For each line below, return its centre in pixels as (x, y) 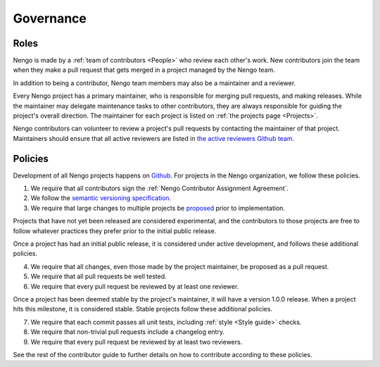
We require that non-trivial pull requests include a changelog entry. (128, 332)
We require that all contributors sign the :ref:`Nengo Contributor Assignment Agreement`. (159, 188)
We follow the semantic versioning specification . (101, 198)
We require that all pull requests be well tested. (99, 276)
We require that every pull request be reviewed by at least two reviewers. (137, 342)
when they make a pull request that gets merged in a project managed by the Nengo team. (144, 70)
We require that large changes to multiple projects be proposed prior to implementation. (158, 208)
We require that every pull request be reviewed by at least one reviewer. (135, 286)
